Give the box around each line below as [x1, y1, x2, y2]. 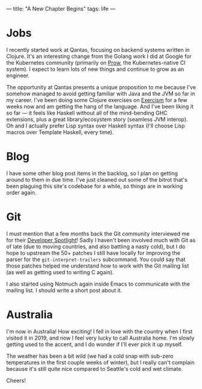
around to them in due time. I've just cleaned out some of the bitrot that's [6, 176, 188, 183]
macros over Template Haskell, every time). [6, 128, 114, 135]
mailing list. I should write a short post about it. [6, 286, 122, 294]
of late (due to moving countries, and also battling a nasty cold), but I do [6, 243, 186, 250]
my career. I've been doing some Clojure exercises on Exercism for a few [6, 96, 188, 103]
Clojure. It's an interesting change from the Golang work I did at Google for [6, 53, 192, 60]
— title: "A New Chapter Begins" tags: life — [6, 5, 116, 12]
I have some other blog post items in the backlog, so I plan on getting [6, 169, 178, 177]
